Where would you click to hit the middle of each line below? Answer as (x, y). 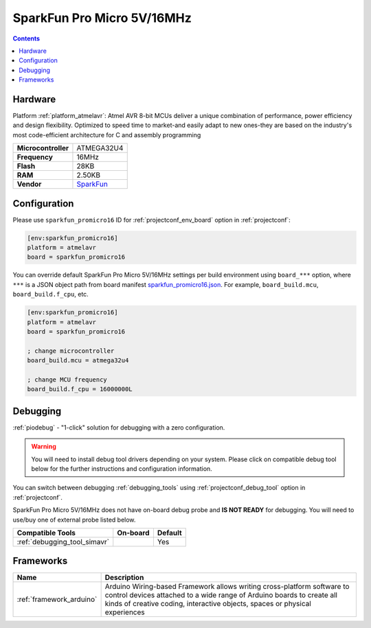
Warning (44, 447)
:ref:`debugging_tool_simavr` (63, 542)
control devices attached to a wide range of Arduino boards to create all (221, 595)
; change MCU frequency (67, 380)
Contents (26, 38)
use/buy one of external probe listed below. (74, 520)
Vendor (29, 184)
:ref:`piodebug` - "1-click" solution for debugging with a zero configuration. (119, 427)
